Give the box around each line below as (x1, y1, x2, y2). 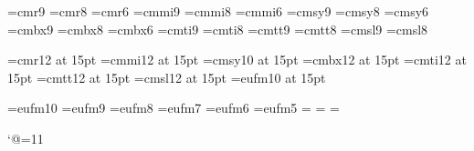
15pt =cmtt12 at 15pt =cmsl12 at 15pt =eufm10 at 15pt (7, 67, 326, 86)
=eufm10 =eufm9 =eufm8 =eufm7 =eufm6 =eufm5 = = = (7, 98, 340, 117)
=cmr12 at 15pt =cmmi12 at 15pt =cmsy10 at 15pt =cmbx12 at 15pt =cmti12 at (7, 50, 467, 69)
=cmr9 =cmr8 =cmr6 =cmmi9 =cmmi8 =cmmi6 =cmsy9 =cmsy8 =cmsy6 (7, 2, 429, 20)
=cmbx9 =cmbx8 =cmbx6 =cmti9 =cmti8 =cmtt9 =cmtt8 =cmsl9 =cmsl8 (7, 19, 428, 38)
